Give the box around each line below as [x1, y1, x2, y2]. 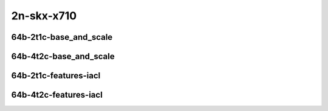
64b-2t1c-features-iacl [11, 71, 101, 81]
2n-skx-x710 [11, 9, 77, 22]
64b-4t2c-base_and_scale [11, 51, 115, 62]
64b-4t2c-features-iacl [11, 90, 103, 100]
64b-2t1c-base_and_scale [11, 32, 113, 42]
